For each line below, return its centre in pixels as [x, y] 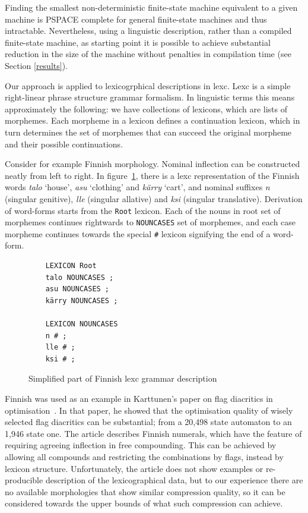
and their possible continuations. [64, 144]
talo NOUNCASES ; [80, 277]
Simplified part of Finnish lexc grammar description [123, 378]
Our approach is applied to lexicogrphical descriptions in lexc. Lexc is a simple [148, 85]
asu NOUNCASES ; [77, 289]
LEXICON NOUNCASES [82, 324]
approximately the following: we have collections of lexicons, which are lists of [146, 108]
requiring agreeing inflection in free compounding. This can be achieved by [141, 445]
